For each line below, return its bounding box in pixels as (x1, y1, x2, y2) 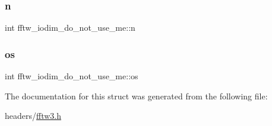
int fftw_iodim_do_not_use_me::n (5, 21, 135, 34)
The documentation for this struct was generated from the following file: (5, 89, 268, 102)
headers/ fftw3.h (5, 109, 62, 122)
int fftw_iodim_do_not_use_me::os (5, 70, 138, 82)
